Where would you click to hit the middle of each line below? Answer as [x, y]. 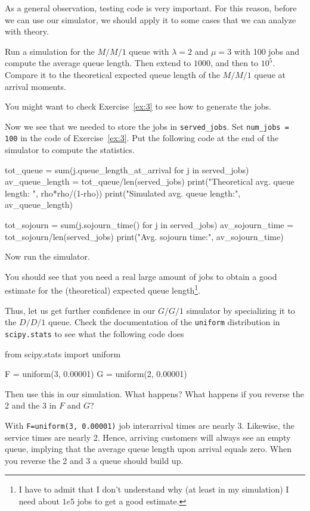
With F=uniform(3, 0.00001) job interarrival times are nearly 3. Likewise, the [150, 425]
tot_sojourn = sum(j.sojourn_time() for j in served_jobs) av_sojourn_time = [149, 225]
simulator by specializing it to [241, 310]
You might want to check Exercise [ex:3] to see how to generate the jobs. [138, 106]
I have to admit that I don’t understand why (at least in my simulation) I [154, 489]
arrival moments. [35, 86]
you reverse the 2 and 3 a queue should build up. [94, 460]
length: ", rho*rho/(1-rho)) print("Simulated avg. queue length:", [123, 193]
